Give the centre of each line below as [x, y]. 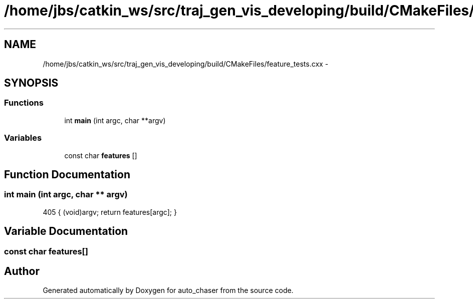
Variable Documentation [66, 231]
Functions [24, 103]
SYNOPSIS [31, 83]
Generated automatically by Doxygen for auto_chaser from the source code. [168, 290]
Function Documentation [67, 174]
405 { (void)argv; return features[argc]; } [110, 212]
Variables [23, 138]
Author [22, 271]
